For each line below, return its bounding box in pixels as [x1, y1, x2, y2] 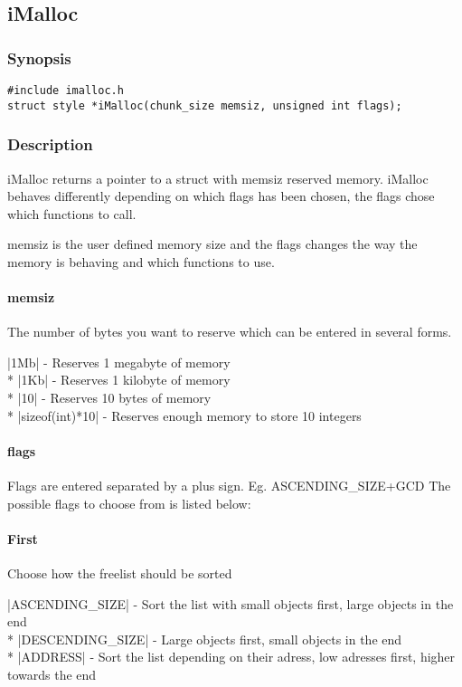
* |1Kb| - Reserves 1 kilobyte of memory [7, 370, 231, 389]
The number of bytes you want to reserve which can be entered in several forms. [7, 322, 452, 341]
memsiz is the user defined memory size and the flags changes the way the [7, 234, 418, 253]
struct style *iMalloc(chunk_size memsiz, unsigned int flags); [7, 99, 402, 112]
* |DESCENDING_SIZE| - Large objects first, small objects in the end [7, 629, 402, 648]
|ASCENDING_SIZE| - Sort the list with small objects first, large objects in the [7, 594, 454, 613]
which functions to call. [7, 204, 137, 223]
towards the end [7, 665, 97, 684]
